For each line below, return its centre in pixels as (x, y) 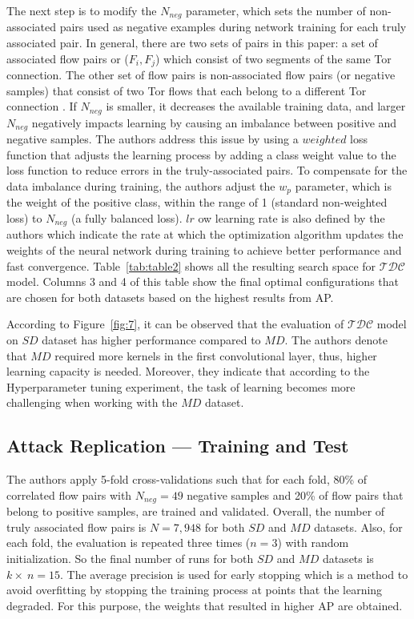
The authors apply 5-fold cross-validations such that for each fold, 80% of (187, 479)
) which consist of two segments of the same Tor (273, 58)
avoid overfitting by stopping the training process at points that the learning (195, 590)
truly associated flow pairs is (76, 527)
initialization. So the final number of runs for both (130, 559)
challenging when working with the (92, 402)
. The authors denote (336, 340)
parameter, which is (343, 185)
